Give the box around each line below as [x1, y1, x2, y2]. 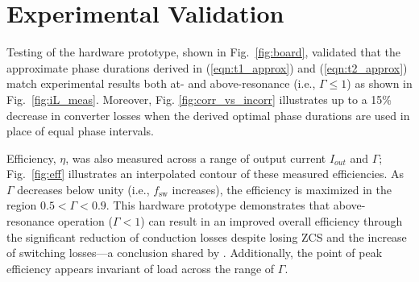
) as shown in [346, 75, 413, 92]
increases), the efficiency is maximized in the [172, 180, 392, 197]
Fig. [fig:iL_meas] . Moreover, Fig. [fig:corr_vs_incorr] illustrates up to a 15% [6, 90, 392, 107]
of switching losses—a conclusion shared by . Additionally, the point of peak [6, 244, 383, 261]
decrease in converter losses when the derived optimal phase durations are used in [6, 106, 410, 123]
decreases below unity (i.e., [17, 180, 150, 197]
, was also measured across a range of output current [65, 149, 326, 166]
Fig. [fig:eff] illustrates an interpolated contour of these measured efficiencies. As [6, 165, 404, 182]
